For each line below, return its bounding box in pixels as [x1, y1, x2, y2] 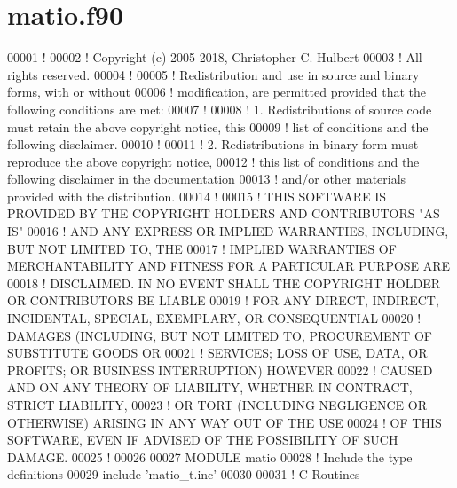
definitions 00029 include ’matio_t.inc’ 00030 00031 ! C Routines [7, 465, 360, 484]
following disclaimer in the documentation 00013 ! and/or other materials [7, 169, 406, 188]
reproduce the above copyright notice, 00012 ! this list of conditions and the [7, 152, 420, 170]
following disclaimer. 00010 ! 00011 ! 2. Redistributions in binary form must [7, 135, 419, 153]
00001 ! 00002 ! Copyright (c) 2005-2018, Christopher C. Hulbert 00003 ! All [7, 48, 422, 67]
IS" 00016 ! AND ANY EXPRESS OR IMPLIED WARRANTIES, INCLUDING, [7, 222, 449, 240]
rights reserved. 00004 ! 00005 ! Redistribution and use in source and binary [7, 65, 420, 83]
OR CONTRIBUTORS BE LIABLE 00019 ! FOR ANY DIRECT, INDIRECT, [7, 291, 439, 310]
